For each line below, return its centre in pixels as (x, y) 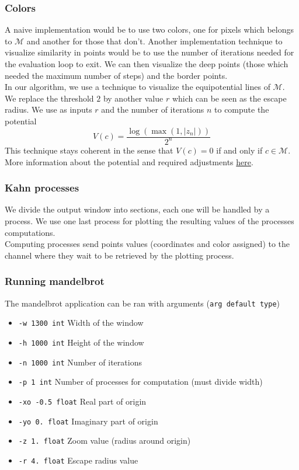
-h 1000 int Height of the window (81, 342)
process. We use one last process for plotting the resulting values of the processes (149, 220)
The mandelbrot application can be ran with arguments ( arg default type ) (142, 303)
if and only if (239, 150)
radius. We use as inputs (48, 109)
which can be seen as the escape (229, 98)
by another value (133, 98)
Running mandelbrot (55, 281)
